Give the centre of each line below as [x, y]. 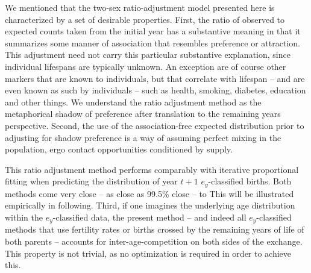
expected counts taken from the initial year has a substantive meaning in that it [153, 31]
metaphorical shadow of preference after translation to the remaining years [143, 114]
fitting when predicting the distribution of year [91, 181]
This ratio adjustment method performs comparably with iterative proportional [152, 169]
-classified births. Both [250, 181]
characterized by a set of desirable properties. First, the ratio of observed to [145, 19]
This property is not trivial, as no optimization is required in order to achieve [148, 253]
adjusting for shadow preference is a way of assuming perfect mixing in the [143, 137]
